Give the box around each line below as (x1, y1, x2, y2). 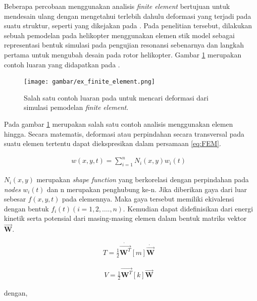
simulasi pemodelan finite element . (24, 102, 129, 112)
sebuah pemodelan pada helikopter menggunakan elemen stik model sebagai (4, 30, 235, 40)
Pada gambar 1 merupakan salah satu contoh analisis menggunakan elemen (4, 119, 233, 129)
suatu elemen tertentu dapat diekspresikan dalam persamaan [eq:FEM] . (4, 138, 221, 149)
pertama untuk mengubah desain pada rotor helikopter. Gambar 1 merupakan (4, 49, 242, 59)
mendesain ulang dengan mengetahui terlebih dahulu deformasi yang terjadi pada (4, 10, 251, 21)
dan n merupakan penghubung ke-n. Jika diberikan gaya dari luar (47, 184, 247, 194)
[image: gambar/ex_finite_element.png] (24, 78, 155, 86)
